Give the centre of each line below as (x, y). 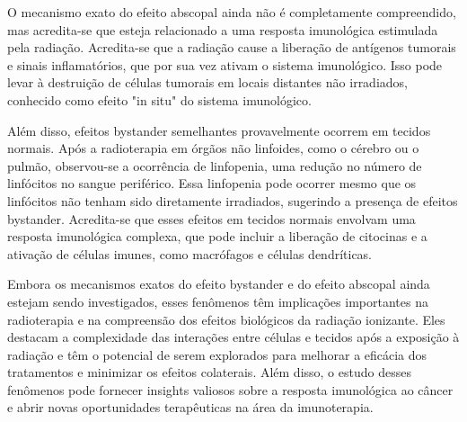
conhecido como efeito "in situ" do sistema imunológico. (159, 99)
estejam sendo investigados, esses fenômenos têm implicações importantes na (218, 301)
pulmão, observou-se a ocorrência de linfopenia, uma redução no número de (215, 165)
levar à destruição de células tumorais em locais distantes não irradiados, (207, 82)
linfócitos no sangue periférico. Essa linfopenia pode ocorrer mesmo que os (212, 183)
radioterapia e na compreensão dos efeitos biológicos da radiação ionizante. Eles (226, 319)
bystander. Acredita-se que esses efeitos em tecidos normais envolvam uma (211, 218)
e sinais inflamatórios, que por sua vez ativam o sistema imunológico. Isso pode (225, 64)
